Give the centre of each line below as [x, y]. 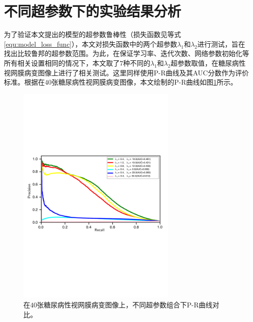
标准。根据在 [24, 82]
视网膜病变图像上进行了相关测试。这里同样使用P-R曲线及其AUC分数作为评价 [126, 72]
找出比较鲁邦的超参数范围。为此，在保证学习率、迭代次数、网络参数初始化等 [126, 53]
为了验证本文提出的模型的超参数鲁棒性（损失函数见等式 [92, 34]
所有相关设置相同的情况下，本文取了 [62, 63]
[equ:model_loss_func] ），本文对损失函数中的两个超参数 [91, 44]
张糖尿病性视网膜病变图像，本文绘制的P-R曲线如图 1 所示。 [145, 82]
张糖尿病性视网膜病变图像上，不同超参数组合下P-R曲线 [125, 305]
